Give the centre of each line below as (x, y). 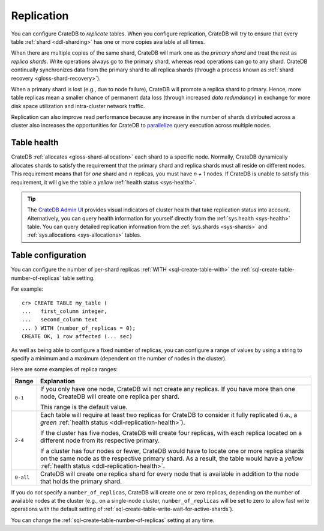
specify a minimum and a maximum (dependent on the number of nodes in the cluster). (119, 358)
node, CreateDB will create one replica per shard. (110, 396)
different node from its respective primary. (100, 440)
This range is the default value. (84, 407)
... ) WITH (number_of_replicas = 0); (79, 328)
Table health (35, 143)
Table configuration (49, 255)
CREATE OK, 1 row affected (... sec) (77, 337)
